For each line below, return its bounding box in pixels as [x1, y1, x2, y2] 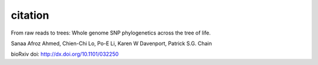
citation [11, 9, 49, 22]
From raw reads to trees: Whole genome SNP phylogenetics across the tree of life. [11, 29, 211, 36]
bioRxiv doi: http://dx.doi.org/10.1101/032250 [11, 50, 119, 58]
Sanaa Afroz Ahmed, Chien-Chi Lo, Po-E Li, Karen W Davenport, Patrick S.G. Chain [11, 40, 212, 47]
